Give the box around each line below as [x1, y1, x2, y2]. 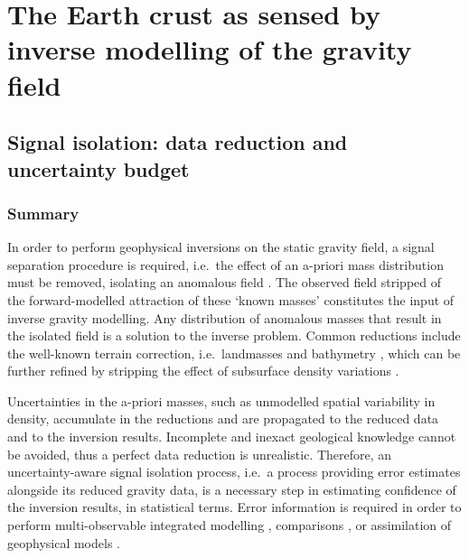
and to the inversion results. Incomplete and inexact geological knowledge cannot [7, 427, 456, 446]
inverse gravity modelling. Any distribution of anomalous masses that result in [7, 308, 442, 327]
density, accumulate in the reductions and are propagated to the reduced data [7, 409, 439, 428]
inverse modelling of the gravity [7, 31, 412, 68]
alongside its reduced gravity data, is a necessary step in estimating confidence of [7, 479, 456, 498]
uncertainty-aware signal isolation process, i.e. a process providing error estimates [7, 462, 461, 481]
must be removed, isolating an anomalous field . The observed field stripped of [7, 273, 442, 292]
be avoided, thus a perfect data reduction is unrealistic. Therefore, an [7, 444, 392, 463]
